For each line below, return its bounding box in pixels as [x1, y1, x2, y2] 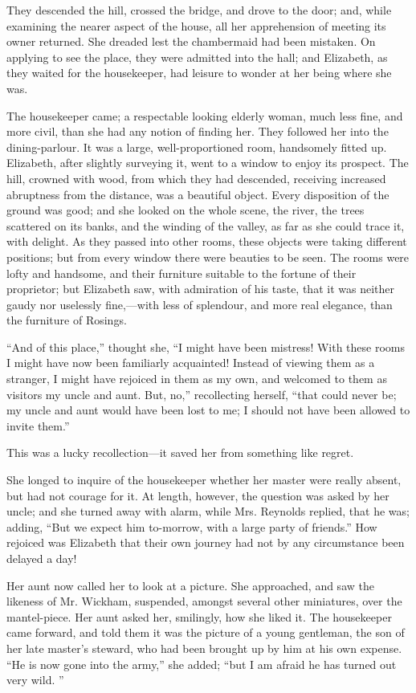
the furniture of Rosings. [6, 312, 127, 328]
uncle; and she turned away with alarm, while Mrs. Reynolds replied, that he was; [6, 503, 410, 520]
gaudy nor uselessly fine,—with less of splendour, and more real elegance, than [6, 296, 393, 312]
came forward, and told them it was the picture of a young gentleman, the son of [6, 624, 405, 641]
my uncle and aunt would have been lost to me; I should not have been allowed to [6, 402, 410, 418]
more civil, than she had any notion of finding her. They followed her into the [6, 123, 389, 140]
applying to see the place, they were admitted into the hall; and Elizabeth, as [6, 48, 388, 65]
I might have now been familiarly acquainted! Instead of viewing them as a [6, 354, 375, 371]
